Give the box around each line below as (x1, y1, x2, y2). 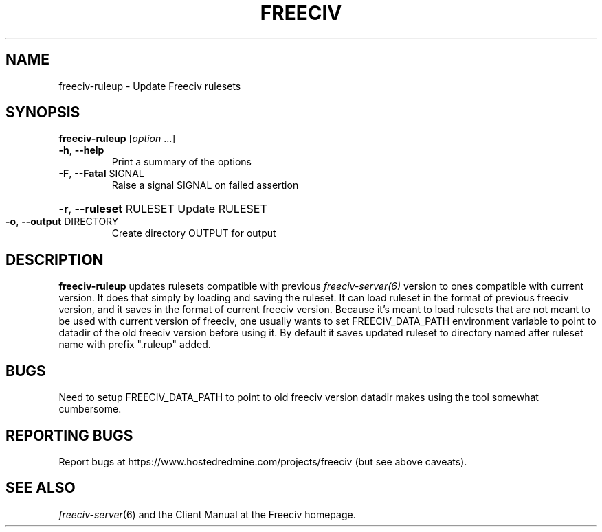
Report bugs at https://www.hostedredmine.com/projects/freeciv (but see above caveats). (58, 455, 467, 467)
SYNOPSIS (5, 104, 80, 122)
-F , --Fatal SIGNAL (58, 167, 144, 180)
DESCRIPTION (5, 251, 104, 268)
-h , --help (58, 144, 104, 157)
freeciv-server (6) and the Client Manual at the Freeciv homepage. (58, 508, 356, 520)
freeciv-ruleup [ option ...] (58, 132, 176, 145)
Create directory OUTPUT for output (111, 227, 276, 240)
